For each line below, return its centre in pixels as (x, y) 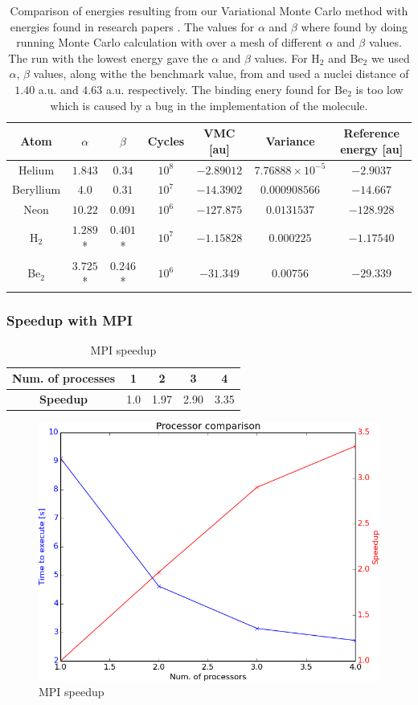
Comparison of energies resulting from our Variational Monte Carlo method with (209, 10)
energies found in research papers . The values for (132, 26)
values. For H (287, 57)
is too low (379, 89)
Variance (290, 140)
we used (390, 57)
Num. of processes (64, 378)
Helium (37, 169)
